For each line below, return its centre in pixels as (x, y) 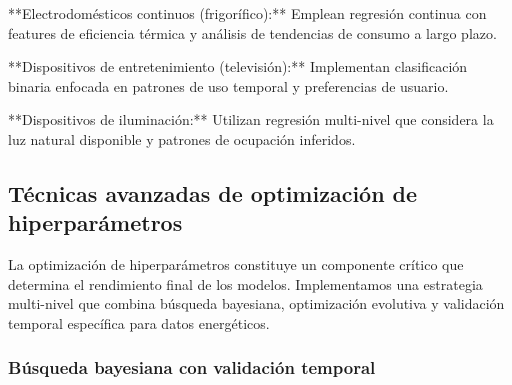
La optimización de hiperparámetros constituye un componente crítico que (236, 264)
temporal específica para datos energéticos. (139, 322)
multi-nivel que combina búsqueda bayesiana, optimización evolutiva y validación (256, 303)
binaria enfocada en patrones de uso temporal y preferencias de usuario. (228, 85)
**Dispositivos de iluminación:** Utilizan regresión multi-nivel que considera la (251, 119)
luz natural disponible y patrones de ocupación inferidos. (182, 138)
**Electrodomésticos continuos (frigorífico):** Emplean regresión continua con (247, 13)
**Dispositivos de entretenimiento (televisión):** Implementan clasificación (238, 66)
